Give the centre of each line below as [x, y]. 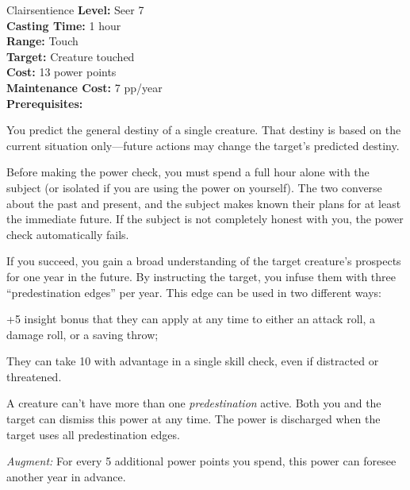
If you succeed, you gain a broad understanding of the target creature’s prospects [204, 261]
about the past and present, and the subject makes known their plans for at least [204, 203]
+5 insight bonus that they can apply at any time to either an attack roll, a [191, 319]
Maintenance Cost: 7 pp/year [84, 87]
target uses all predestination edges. [93, 434]
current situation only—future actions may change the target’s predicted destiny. [203, 145]
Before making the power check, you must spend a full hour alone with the [188, 172]
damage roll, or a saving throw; [82, 334]
